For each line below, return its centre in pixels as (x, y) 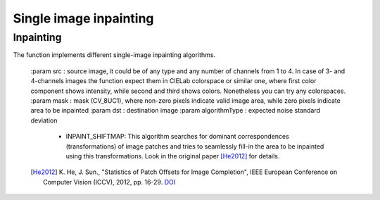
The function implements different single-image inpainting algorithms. (114, 55)
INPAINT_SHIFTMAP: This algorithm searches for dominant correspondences (178, 137)
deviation (44, 120)
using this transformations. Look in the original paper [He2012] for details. (173, 156)
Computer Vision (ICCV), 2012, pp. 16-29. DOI (109, 182)
